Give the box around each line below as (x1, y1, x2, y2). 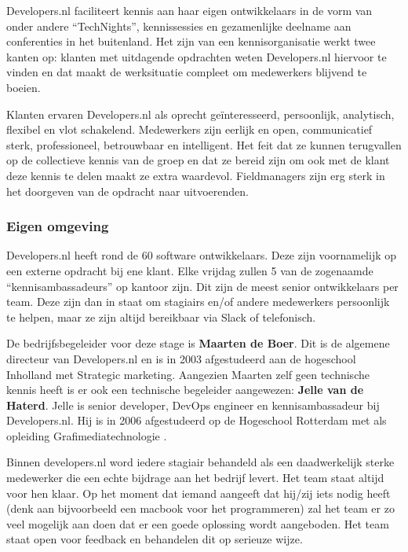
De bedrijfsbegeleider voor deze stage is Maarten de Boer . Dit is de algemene (6, 335, 390, 351)
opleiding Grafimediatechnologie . (6, 427, 167, 443)
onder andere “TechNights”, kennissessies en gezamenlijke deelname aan (6, 17, 352, 34)
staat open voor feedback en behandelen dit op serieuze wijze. (6, 531, 303, 547)
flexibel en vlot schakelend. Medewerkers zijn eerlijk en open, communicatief (6, 121, 373, 138)
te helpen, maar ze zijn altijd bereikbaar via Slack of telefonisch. (6, 308, 316, 325)
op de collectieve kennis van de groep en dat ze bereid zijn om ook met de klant (6, 152, 390, 168)
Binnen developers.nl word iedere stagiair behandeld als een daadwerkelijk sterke (6, 454, 395, 470)
